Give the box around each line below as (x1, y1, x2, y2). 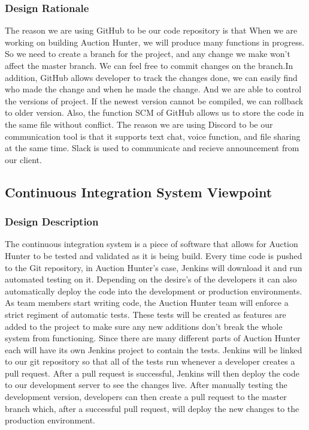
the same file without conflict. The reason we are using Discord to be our (5, 118, 273, 130)
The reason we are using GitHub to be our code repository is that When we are (5, 24, 298, 37)
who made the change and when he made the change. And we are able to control (5, 83, 302, 95)
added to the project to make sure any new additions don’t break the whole (5, 320, 283, 332)
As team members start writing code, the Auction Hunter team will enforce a (5, 296, 289, 309)
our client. (5, 153, 42, 166)
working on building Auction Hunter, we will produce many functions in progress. (5, 35, 305, 48)
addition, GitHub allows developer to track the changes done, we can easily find (5, 71, 298, 83)
